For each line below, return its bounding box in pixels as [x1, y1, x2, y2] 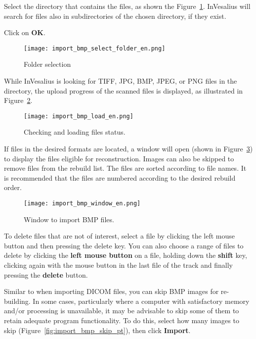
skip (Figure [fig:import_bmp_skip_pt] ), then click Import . [4, 325, 191, 335]
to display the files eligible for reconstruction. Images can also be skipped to [4, 153, 234, 163]
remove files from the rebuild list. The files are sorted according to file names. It [4, 163, 247, 173]
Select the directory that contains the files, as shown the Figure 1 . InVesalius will [4, 1, 251, 11]
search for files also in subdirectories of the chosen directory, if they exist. [4, 10, 226, 21]
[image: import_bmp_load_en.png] [24, 112, 133, 120]
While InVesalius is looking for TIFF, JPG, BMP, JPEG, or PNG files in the [4, 76, 237, 86]
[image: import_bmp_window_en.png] [24, 200, 141, 207]
